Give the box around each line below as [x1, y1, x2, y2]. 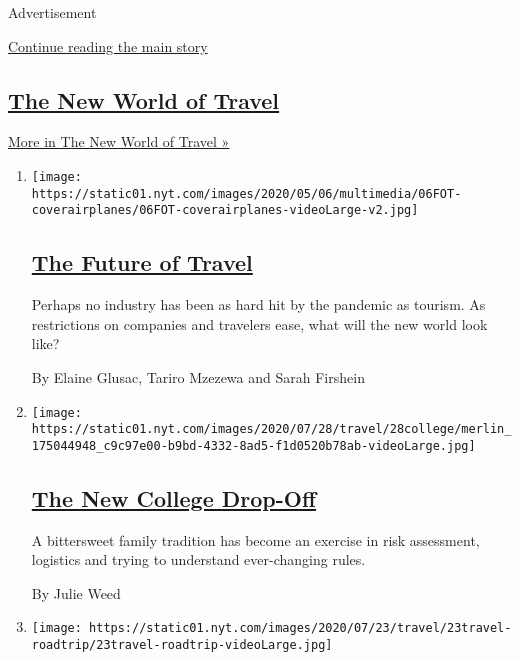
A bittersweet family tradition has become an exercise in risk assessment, [31, 529, 480, 550]
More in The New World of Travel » [8, 131, 230, 152]
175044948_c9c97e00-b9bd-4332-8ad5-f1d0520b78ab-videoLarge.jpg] [31, 438, 476, 453]
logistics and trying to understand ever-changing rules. [31, 549, 366, 570]
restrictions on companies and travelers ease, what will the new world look [31, 313, 488, 334]
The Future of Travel [31, 247, 253, 278]
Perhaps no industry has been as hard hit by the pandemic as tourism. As [31, 294, 486, 315]
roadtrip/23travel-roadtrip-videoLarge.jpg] [31, 638, 333, 653]
